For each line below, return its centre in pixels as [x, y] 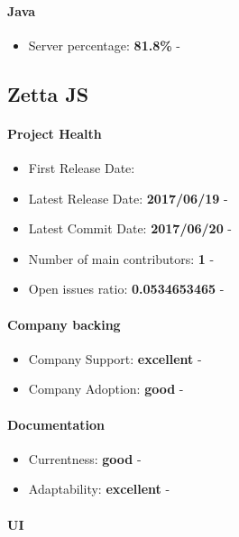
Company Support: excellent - [115, 358]
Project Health [55, 133]
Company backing [64, 324]
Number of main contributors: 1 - [121, 258]
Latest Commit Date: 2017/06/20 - [130, 228]
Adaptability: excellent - [99, 489]
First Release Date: [82, 167]
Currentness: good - [85, 458]
